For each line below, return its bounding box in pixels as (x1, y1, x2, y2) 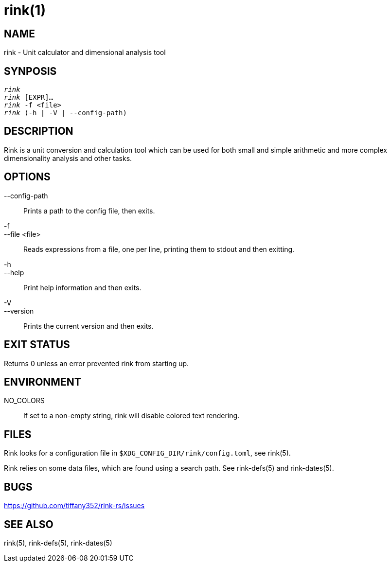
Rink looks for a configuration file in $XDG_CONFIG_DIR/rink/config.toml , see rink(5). (4, 449, 291, 458)
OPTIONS (4, 171, 51, 183)
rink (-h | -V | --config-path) (4, 109, 127, 117)
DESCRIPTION (4, 125, 73, 138)
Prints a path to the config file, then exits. (23, 206, 155, 215)
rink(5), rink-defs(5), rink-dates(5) (4, 538, 112, 547)
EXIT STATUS (4, 338, 70, 351)
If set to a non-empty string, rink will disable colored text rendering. (23, 411, 240, 420)
